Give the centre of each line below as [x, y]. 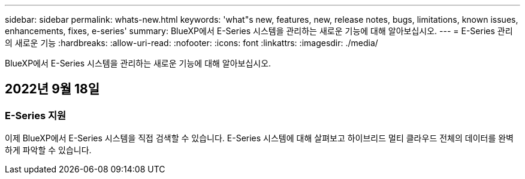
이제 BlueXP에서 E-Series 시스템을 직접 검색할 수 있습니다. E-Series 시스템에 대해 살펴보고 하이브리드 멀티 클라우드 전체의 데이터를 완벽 [259, 138]
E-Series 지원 [36, 115]
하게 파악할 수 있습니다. [48, 150]
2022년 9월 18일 [52, 89]
